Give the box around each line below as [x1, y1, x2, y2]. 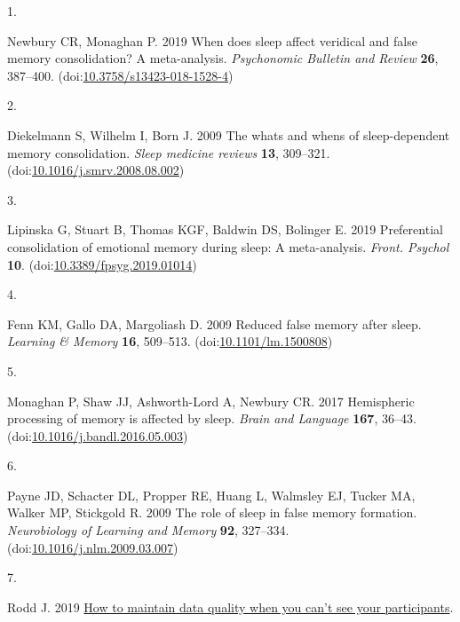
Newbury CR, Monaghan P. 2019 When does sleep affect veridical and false [7, 31, 417, 50]
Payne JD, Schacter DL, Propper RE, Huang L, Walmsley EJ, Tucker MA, [7, 485, 416, 504]
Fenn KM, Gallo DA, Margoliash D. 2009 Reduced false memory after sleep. [7, 314, 422, 333]
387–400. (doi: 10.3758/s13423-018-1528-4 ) [7, 66, 234, 84]
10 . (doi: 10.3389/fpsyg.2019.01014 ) [7, 255, 197, 273]
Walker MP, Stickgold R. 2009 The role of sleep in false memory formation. [7, 503, 417, 522]
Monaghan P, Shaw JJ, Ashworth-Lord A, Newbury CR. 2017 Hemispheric [7, 391, 415, 410]
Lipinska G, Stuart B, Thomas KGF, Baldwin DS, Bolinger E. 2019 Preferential [7, 220, 443, 239]
